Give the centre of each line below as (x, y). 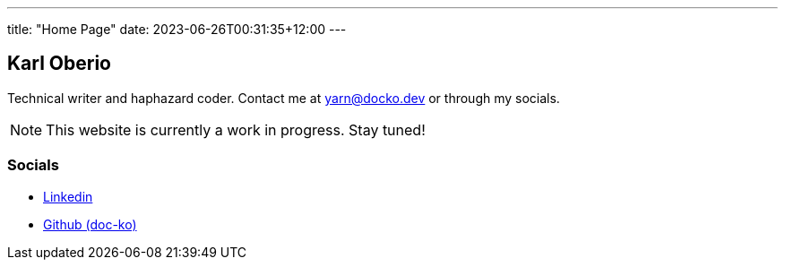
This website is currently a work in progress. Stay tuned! (236, 129)
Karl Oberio (59, 64)
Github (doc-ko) (90, 224)
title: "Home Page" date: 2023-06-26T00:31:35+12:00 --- (177, 29)
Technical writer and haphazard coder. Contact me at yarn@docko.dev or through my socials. (284, 98)
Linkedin (68, 196)
